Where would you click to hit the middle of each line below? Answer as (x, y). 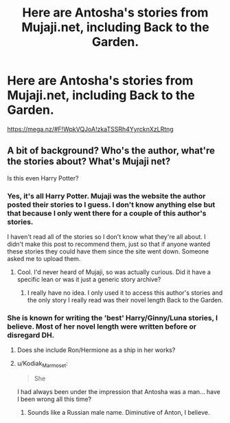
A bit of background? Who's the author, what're (111, 151)
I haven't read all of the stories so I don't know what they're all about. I (106, 237)
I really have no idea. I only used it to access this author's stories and (125, 293)
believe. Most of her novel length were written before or (102, 327)
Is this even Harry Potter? (43, 178)
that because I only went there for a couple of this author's (107, 213)
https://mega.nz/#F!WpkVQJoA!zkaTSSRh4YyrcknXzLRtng (90, 129)
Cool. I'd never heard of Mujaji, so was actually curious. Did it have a (114, 272)
